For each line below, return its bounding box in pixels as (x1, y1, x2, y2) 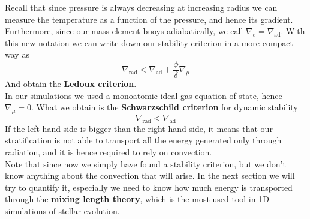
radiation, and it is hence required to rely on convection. (5, 146, 212, 158)
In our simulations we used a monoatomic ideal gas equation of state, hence (5, 89, 282, 101)
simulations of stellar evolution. (5, 204, 120, 217)
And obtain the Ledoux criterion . (5, 77, 137, 90)
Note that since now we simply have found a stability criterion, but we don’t (5, 157, 286, 170)
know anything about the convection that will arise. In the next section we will (5, 169, 295, 182)
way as (5, 48, 29, 61)
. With (281, 25, 305, 37)
